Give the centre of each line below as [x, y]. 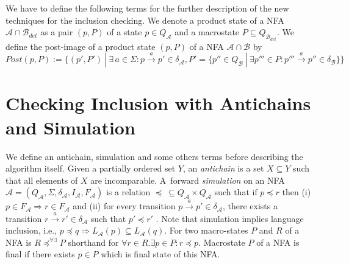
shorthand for [93, 242]
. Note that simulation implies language [230, 218]
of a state [124, 32]
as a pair [57, 32]
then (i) [297, 192]
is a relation [128, 192]
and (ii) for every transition [124, 206]
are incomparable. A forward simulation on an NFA [188, 180]
